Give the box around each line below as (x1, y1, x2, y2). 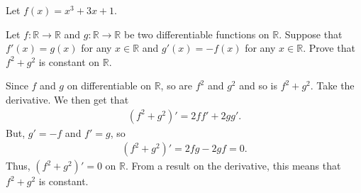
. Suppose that (279, 26, 343, 41)
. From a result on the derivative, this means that (125, 158, 341, 173)
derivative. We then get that (6, 92, 129, 106)
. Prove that (303, 40, 355, 55)
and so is (239, 78, 278, 93)
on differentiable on (67, 78, 151, 93)
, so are (160, 78, 193, 93)
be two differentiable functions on (123, 26, 270, 41)
